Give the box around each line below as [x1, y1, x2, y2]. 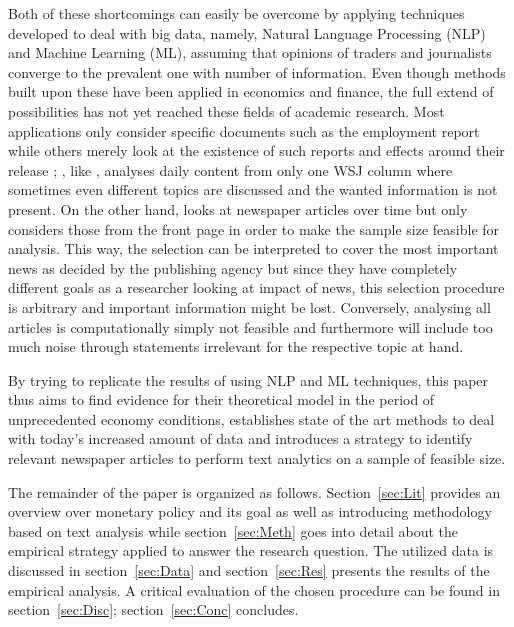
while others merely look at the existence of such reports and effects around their [8, 140, 505, 161]
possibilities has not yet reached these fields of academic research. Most [8, 100, 445, 121]
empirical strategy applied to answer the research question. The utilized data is [8, 540, 494, 561]
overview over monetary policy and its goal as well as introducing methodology [8, 501, 492, 522]
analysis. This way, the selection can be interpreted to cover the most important [8, 238, 499, 259]
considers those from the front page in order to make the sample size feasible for [8, 218, 500, 239]
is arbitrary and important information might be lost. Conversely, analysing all [8, 296, 491, 317]
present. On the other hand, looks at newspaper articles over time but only [8, 198, 468, 219]
